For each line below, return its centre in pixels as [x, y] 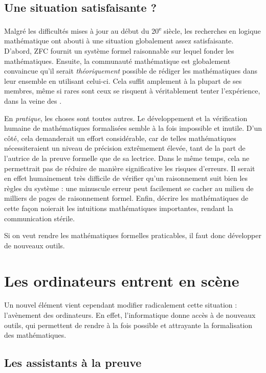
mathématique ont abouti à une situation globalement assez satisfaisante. [119, 41]
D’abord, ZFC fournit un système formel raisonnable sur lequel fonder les [119, 51]
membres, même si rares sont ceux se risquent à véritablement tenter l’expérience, [132, 91]
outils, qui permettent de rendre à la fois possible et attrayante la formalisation [128, 325]
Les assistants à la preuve [73, 363]
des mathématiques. [35, 335]
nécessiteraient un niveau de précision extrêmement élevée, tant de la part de [125, 148]
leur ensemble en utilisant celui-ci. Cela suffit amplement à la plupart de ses [123, 80]
